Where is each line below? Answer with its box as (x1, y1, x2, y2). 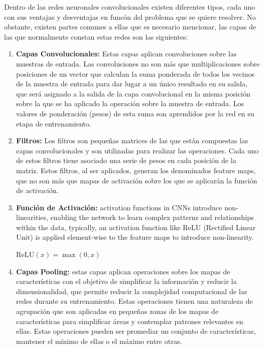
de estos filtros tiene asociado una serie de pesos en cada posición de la (16, 155, 237, 166)
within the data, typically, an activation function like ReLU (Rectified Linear (16, 222, 256, 232)
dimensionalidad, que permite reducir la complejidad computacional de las (16, 286, 247, 296)
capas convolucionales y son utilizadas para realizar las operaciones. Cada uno (16, 145, 259, 155)
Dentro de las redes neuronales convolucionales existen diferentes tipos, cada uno (4, 2, 255, 12)
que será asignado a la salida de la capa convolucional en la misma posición (16, 88, 251, 99)
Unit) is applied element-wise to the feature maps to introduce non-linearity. (16, 232, 254, 242)
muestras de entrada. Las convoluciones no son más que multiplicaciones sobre (16, 58, 260, 69)
